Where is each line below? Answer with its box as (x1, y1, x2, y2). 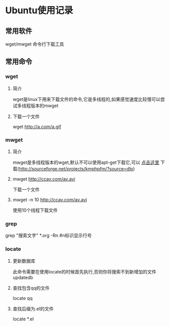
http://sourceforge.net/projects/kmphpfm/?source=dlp (18, 165, 133, 171)
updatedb (12, 274, 33, 281)
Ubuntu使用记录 (5, 5, 73, 16)
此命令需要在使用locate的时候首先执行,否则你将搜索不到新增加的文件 (12, 268, 157, 274)
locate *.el (12, 316, 34, 322)
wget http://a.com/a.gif (12, 123, 62, 130)
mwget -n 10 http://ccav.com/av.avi (12, 196, 88, 203)
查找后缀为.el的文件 (12, 306, 54, 312)
